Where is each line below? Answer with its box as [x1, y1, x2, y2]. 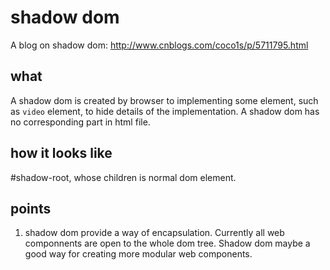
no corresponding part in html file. [10, 116, 151, 128]
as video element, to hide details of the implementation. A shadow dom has [10, 105, 320, 117]
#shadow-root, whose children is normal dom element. [10, 171, 237, 183]
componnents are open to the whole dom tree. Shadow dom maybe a [24, 237, 311, 250]
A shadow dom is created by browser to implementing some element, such [10, 94, 319, 106]
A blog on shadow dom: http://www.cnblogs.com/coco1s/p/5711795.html [10, 39, 309, 51]
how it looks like [10, 145, 113, 162]
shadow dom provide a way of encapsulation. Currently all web [24, 227, 285, 239]
